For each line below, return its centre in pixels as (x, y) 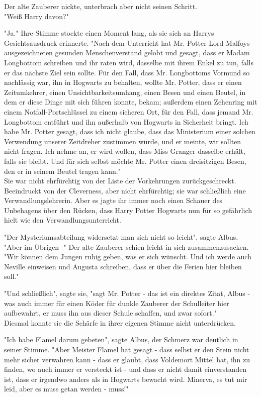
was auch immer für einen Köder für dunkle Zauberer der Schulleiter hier (117, 303)
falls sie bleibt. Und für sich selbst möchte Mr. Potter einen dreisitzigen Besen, (125, 161)
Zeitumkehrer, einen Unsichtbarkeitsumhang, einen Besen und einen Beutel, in (125, 92)
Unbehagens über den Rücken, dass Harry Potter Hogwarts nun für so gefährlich (128, 210)
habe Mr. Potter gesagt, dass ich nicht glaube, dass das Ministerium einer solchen (130, 131)
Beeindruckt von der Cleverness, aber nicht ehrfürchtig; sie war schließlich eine (125, 190)
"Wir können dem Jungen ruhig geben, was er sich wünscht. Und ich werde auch (128, 257)
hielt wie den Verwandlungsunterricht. (63, 220)
